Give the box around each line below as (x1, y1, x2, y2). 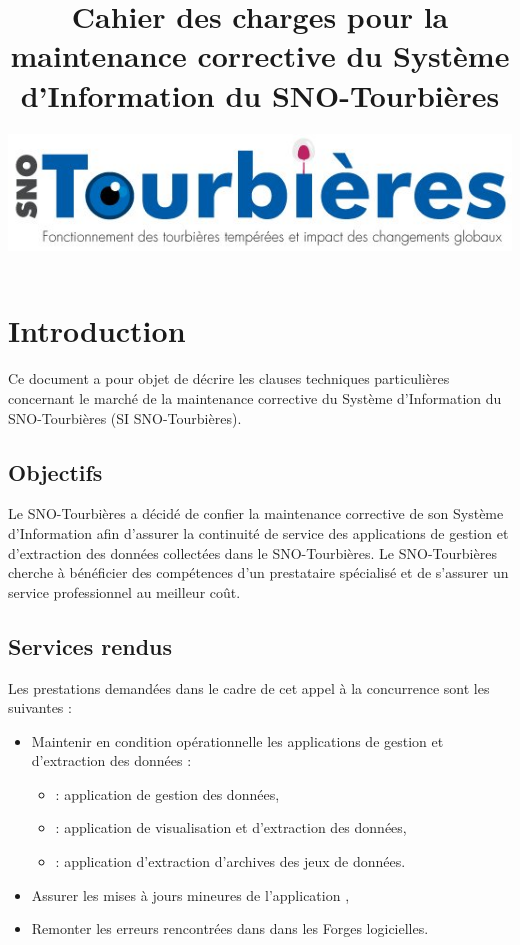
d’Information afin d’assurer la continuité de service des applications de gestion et (8, 522, 509, 543)
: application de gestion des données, (55, 783, 280, 804)
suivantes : (8, 697, 72, 718)
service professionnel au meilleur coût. (8, 581, 241, 602)
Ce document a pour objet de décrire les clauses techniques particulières (8, 368, 450, 389)
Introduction (8, 310, 186, 351)
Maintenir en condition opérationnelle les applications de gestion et (31, 730, 444, 751)
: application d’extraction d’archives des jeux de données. (55, 851, 406, 872)
